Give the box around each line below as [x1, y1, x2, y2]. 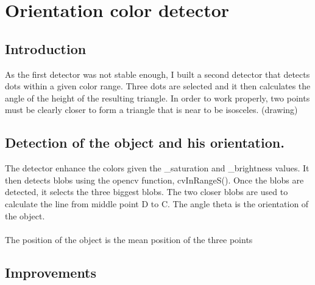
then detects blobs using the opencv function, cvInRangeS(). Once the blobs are [5, 173, 304, 186]
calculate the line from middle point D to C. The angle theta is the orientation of [5, 197, 309, 210]
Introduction [5, 39, 87, 58]
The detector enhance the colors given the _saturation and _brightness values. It [5, 162, 310, 174]
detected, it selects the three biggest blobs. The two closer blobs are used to [5, 185, 288, 198]
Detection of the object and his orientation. [5, 133, 285, 152]
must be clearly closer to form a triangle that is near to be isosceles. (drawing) [5, 103, 298, 116]
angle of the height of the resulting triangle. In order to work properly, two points [5, 91, 310, 104]
